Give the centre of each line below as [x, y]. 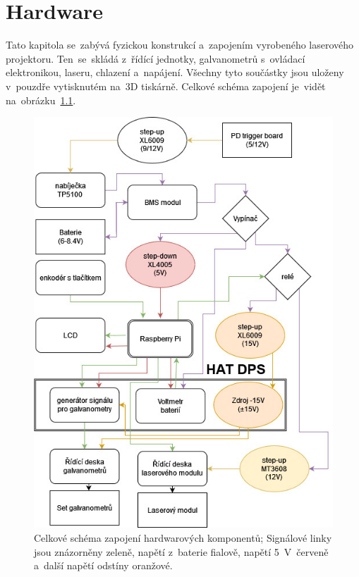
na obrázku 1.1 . [41, 100]
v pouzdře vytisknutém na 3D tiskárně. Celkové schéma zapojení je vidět [166, 86]
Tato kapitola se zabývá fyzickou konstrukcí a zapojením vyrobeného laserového [180, 45]
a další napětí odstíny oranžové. [103, 565]
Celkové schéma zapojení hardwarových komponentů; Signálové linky [183, 537]
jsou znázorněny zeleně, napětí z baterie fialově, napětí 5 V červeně [181, 551]
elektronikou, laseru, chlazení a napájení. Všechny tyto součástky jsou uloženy [175, 72]
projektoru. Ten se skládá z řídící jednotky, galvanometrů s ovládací [156, 58]
